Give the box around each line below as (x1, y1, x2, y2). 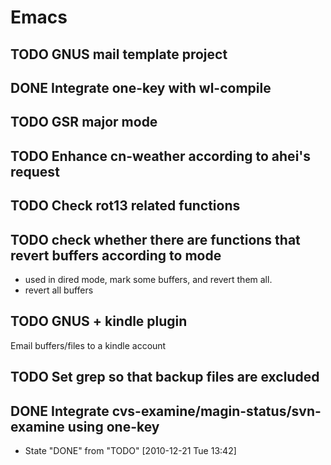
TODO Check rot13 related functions (10, 197, 241, 215)
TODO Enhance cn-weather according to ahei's (10, 147, 312, 165)
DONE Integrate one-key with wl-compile (10, 79, 272, 96)
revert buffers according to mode (10, 247, 222, 264)
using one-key (67, 418, 160, 435)
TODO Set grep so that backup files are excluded (10, 369, 320, 386)
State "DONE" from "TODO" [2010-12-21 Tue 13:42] (24, 444, 237, 456)
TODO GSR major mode (10, 114, 158, 131)
